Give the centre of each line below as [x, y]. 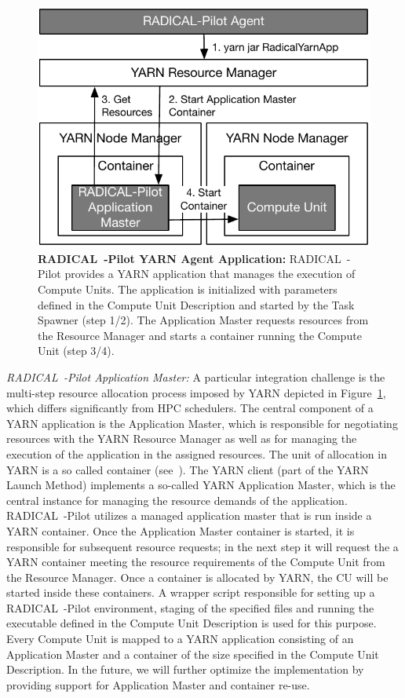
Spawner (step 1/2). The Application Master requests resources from [203, 320]
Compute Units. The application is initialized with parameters [188, 289]
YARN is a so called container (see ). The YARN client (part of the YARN [188, 469]
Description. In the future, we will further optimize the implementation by [185, 669]
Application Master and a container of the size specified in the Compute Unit [193, 654]
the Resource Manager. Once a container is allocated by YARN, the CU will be [197, 577]
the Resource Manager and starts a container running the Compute [200, 335]
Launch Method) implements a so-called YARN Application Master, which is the [201, 485]
